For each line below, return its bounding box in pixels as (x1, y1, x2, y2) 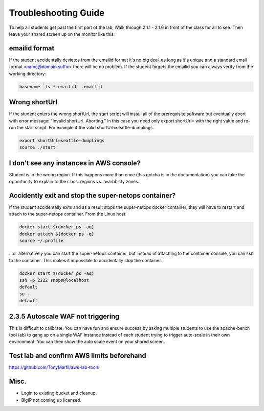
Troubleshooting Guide (9, 7, 105, 18)
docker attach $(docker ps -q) (19, 231, 95, 237)
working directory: (9, 71, 46, 76)
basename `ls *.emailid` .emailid (19, 84, 102, 89)
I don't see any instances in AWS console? (9, 159, 141, 167)
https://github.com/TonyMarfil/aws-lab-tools (9, 364, 99, 370)
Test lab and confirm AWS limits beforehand (9, 352, 146, 360)
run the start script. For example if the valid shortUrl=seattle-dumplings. (9, 124, 154, 130)
